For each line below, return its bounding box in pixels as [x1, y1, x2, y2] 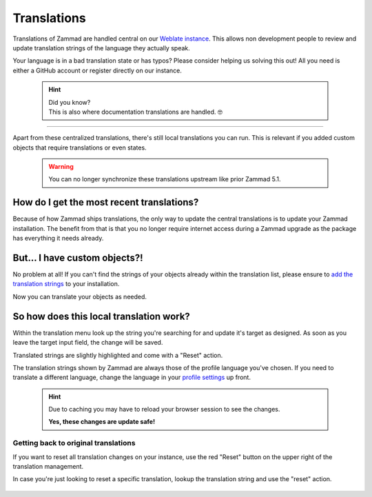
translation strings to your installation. [12, 280, 120, 288]
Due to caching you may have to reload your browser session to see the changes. [48, 405, 280, 414]
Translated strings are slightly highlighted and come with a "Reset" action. [12, 351, 223, 359]
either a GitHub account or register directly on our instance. [12, 66, 183, 74]
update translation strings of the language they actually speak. [12, 43, 191, 52]
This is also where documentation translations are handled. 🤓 [48, 108, 223, 116]
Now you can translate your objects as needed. [12, 292, 147, 301]
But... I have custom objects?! [12, 252, 144, 263]
